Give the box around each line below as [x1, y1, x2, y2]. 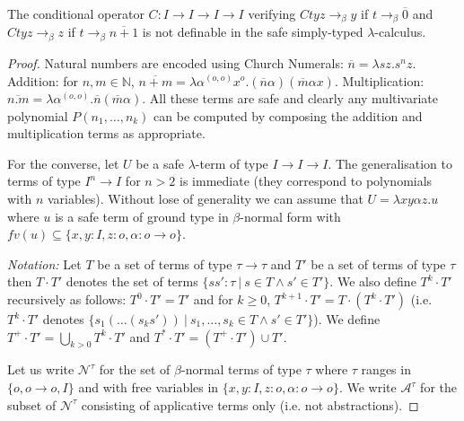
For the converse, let [7, 153, 119, 172]
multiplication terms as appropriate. [7, 124, 206, 143]
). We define [313, 310, 381, 329]
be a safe [136, 153, 185, 172]
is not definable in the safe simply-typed [142, 22, 363, 41]
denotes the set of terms [66, 272, 198, 291]
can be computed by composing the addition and [153, 106, 423, 125]
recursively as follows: [7, 290, 127, 309]
